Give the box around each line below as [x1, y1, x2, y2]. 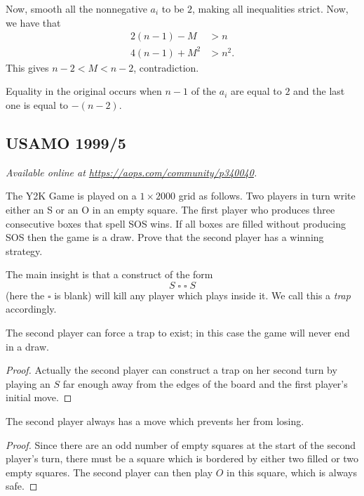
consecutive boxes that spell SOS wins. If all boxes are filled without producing [6, 216, 346, 230]
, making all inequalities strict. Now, [191, 1, 349, 15]
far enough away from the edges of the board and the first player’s [62, 376, 348, 391]
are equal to [230, 84, 282, 98]
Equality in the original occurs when [6, 84, 162, 98]
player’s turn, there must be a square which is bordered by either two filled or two [6, 451, 359, 466]
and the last [293, 84, 345, 98]
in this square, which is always [227, 464, 357, 479]
